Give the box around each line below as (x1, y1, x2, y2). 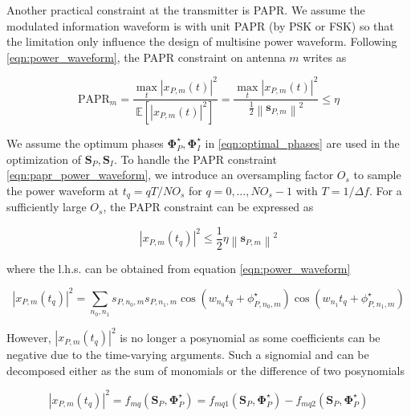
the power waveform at (6, 181, 120, 198)
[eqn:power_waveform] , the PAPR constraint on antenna (6, 48, 286, 65)
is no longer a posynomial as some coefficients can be (120, 328, 380, 345)
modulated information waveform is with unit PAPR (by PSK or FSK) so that (6, 17, 394, 34)
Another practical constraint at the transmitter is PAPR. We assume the (6, 2, 365, 18)
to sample (353, 166, 401, 183)
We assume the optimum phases (6, 134, 164, 151)
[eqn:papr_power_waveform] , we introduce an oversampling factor (6, 166, 334, 183)
